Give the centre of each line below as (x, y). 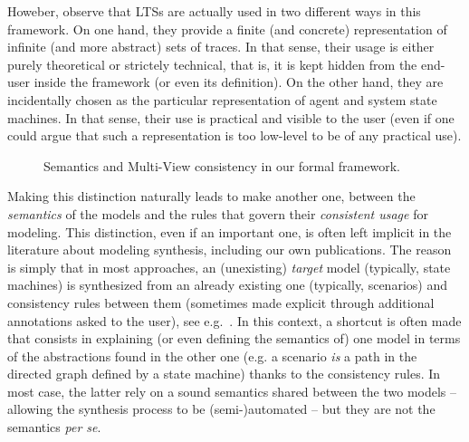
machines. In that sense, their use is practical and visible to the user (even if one (231, 117)
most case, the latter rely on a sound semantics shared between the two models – (232, 391)
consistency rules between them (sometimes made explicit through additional (221, 302)
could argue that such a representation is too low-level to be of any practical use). (234, 135)
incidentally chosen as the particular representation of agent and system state (222, 99)
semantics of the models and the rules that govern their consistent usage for (218, 213)
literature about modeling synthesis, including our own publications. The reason (230, 250)
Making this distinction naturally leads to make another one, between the (211, 196)
